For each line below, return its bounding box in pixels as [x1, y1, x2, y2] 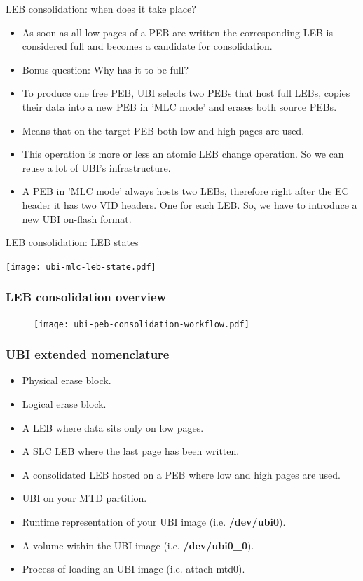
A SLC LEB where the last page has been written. [22, 444, 240, 458]
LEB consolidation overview [6, 288, 167, 306]
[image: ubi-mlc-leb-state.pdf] [6, 261, 156, 272]
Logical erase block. [22, 397, 107, 411]
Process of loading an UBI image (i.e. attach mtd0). [22, 561, 245, 576]
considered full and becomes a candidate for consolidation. [22, 39, 273, 53]
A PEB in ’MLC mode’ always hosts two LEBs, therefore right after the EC [22, 184, 349, 198]
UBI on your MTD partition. [22, 491, 147, 505]
